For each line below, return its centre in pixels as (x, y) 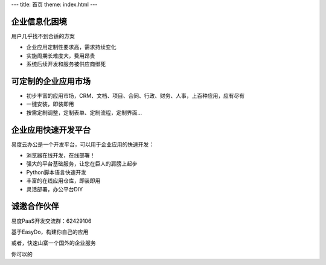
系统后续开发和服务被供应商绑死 (66, 64)
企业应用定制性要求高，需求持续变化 (71, 47)
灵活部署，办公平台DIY (55, 189)
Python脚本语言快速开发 (56, 172)
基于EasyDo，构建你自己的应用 (50, 232)
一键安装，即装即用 (50, 104)
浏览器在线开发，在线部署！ (61, 155)
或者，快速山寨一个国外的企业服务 (53, 243)
